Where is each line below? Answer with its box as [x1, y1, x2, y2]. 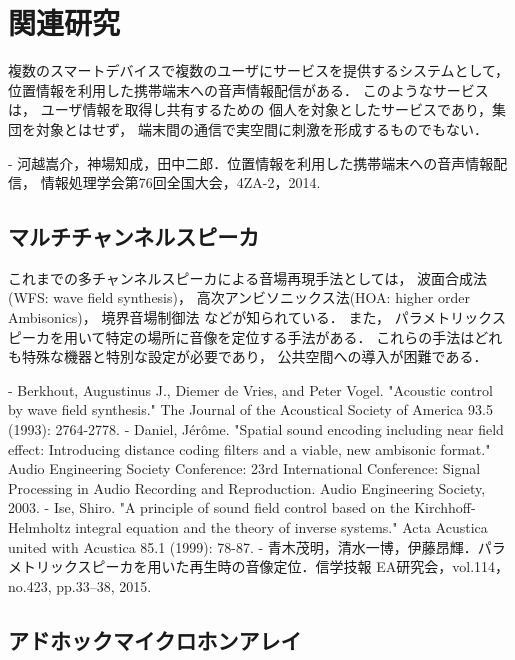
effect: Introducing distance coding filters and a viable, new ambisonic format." [8, 438, 491, 459]
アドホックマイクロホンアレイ [8, 624, 302, 655]
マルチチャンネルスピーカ [8, 221, 260, 252]
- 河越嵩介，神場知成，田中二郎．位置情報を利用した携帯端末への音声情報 [8, 152, 494, 173]
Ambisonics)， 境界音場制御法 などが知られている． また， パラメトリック [8, 307, 492, 328]
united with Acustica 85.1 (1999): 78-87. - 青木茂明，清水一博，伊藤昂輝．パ [8, 536, 492, 557]
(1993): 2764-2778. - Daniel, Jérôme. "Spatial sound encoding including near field [8, 419, 504, 440]
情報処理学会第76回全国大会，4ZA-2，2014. [40, 172, 321, 193]
